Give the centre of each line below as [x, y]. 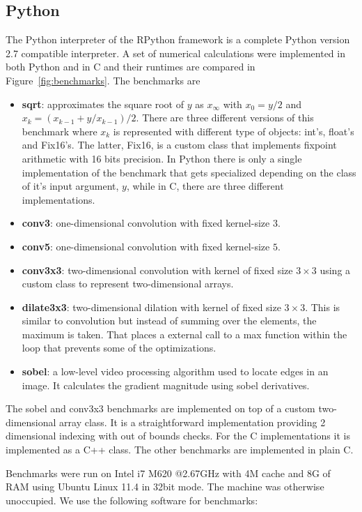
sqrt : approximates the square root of [103, 104]
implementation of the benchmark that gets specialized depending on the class [189, 172]
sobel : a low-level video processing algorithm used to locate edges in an [175, 371]
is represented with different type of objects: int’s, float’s [234, 131]
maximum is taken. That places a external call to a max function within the [184, 334]
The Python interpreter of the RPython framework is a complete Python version [178, 39]
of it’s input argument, [70, 186]
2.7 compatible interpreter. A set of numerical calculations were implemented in [175, 53]
